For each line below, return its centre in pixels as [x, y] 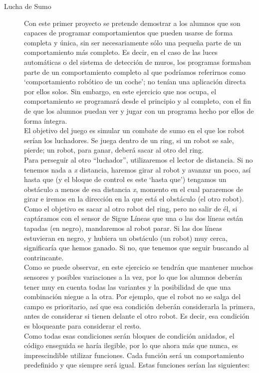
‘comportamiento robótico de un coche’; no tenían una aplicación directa [135, 82]
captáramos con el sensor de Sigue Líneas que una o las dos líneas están [134, 218]
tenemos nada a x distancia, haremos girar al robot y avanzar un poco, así [137, 169]
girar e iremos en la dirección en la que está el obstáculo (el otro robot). [134, 199]
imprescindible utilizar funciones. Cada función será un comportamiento [134, 355]
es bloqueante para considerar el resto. [83, 326]
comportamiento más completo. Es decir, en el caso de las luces [121, 52]
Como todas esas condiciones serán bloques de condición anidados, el [129, 335]
